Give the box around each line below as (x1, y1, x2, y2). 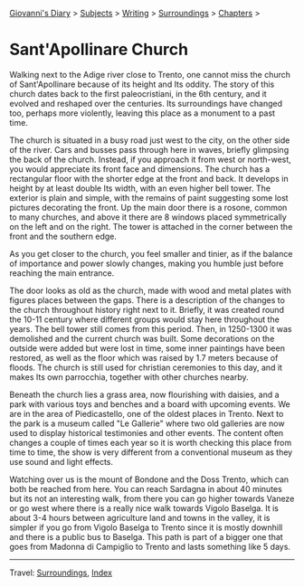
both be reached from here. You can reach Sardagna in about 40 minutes (9, 483, 282, 494)
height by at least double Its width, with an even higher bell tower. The (9, 183, 271, 194)
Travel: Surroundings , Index (9, 567, 113, 578)
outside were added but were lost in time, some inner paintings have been (9, 343, 285, 354)
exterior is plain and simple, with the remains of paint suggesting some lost (9, 192, 289, 203)
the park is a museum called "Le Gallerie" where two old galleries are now (9, 418, 285, 429)
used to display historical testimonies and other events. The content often (9, 427, 284, 438)
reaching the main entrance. (9, 267, 115, 279)
